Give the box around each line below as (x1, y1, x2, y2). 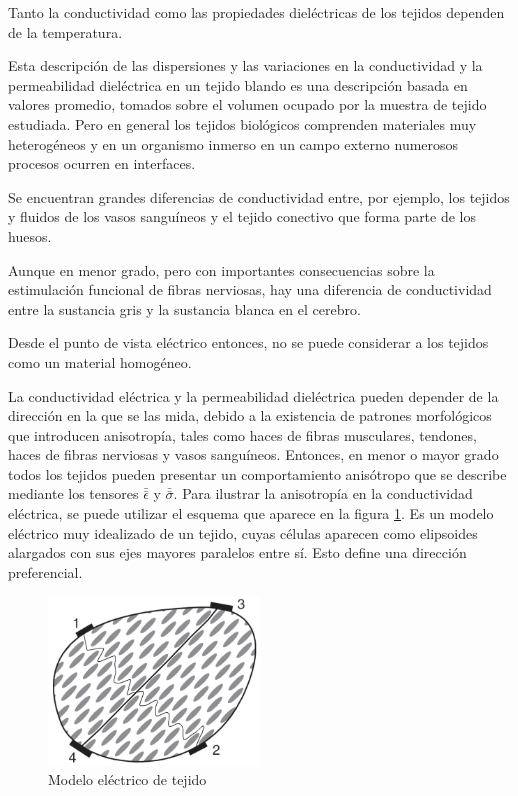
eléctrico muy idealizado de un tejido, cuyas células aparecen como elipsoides (8, 522, 478, 543)
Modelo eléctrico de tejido (48, 769, 207, 790)
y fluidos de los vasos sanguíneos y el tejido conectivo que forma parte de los (8, 206, 477, 227)
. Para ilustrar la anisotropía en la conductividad (173, 483, 473, 504)
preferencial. (8, 561, 83, 582)
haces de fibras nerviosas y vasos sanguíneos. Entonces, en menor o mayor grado (8, 444, 499, 465)
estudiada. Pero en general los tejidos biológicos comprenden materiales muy (8, 113, 477, 134)
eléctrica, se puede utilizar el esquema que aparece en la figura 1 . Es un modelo (8, 503, 494, 524)
